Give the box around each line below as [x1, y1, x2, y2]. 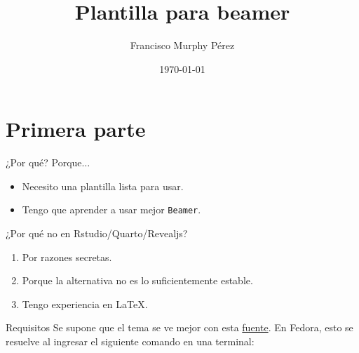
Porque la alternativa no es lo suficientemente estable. [22, 273, 253, 288]
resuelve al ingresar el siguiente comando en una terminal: [6, 334, 255, 349]
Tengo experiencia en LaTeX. [22, 296, 148, 311]
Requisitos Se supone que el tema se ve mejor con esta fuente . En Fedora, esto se [6, 320, 353, 335]
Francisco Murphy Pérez [130, 38, 235, 53]
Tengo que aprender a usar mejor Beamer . [22, 202, 201, 217]
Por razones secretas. [22, 249, 112, 264]
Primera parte [6, 114, 146, 143]
